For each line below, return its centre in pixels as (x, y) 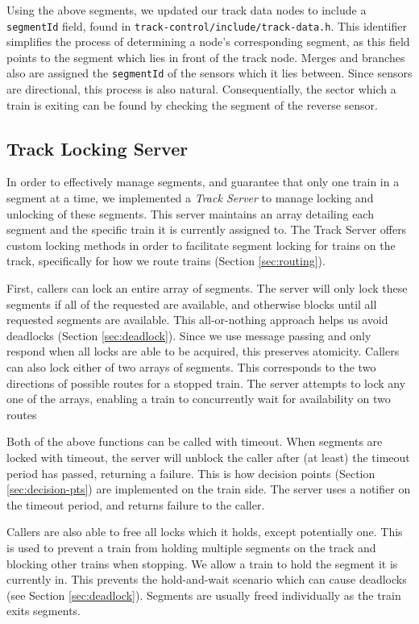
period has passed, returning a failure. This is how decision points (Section (191, 473)
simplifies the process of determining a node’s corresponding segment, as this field (208, 42)
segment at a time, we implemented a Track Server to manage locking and (190, 198)
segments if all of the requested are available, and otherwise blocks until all (192, 304)
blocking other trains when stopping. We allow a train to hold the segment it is (202, 563)
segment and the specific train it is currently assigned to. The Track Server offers (207, 229)
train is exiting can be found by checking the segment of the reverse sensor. (192, 104)
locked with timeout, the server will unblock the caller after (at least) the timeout (208, 457)
